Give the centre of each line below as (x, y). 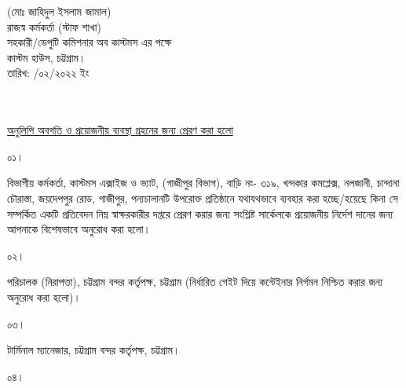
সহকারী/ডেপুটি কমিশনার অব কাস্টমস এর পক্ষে (90, 42)
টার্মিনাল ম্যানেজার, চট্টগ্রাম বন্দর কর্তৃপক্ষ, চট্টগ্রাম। (94, 350)
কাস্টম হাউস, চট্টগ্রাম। (47, 57)
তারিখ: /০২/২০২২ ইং (48, 73)
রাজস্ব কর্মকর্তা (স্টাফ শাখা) (54, 26)
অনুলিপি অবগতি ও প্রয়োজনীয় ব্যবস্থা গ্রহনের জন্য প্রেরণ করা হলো (120, 130)
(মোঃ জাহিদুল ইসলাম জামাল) (59, 11)
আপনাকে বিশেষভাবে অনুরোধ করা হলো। (79, 229)
